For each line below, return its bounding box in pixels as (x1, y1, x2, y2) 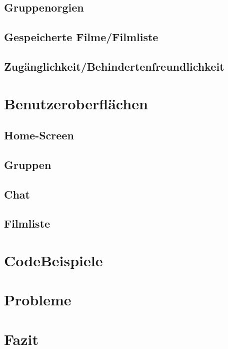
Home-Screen (4, 127, 74, 143)
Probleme (4, 289, 71, 310)
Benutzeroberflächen (4, 93, 148, 113)
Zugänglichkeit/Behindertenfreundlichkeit (4, 58, 224, 74)
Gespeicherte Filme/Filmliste (4, 29, 158, 45)
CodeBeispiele (4, 250, 103, 271)
